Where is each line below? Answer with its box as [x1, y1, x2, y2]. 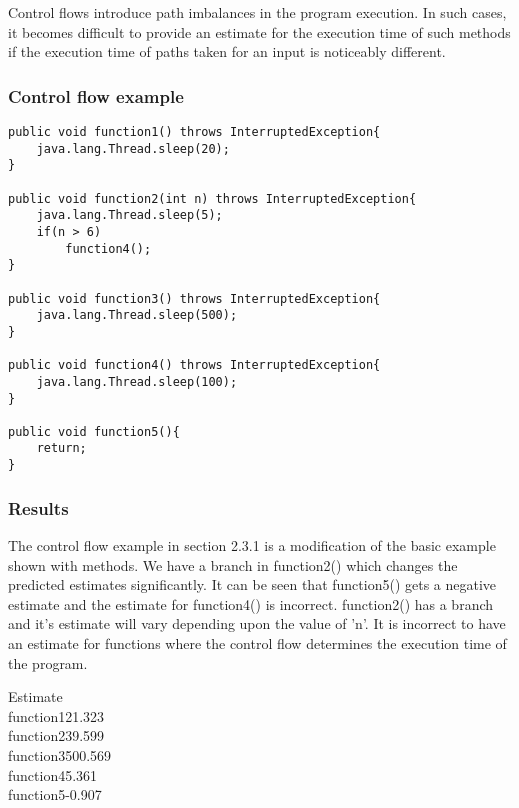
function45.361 [8, 764, 98, 785]
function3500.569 [8, 744, 112, 765]
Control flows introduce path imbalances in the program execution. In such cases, [8, 2, 507, 22]
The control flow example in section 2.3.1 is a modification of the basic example [8, 535, 496, 555]
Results [8, 495, 69, 520]
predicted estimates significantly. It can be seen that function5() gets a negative [8, 574, 497, 595]
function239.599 [8, 725, 105, 746]
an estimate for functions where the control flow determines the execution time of [8, 632, 507, 653]
